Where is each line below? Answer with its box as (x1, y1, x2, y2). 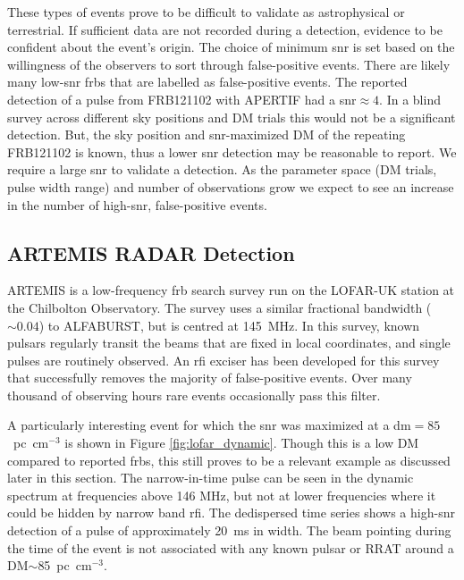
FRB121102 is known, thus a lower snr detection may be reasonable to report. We (7, 142, 457, 161)
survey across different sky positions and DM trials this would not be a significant (7, 107, 456, 126)
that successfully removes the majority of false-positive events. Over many (7, 368, 412, 387)
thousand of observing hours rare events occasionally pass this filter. (7, 385, 381, 404)
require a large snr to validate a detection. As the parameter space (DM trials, (7, 160, 437, 179)
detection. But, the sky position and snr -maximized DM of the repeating (7, 125, 406, 144)
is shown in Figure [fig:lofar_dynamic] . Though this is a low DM (64, 433, 419, 452)
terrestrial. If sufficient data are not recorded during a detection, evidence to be (7, 20, 443, 38)
